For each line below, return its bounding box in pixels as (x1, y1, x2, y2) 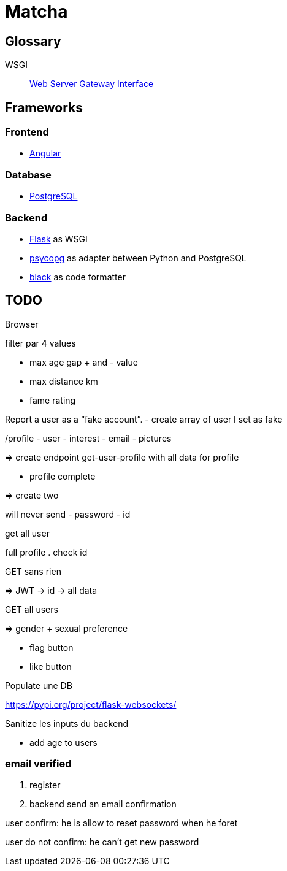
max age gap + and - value (29, 356, 138, 367)
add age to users (29, 737, 98, 748)
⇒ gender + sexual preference (5, 623, 128, 634)
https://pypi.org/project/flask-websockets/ (5, 699, 177, 710)
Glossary (5, 33, 61, 49)
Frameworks (5, 99, 83, 115)
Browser (5, 318, 39, 329)
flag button (29, 642, 74, 653)
